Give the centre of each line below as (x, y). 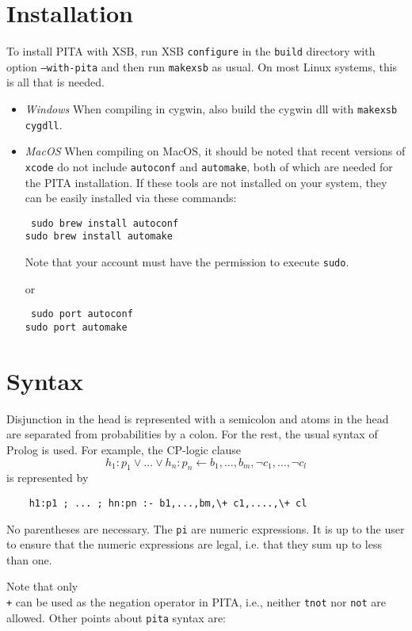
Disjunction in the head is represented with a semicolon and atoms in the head (198, 418)
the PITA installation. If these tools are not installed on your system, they (206, 182)
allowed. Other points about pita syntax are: (116, 617)
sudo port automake (76, 327)
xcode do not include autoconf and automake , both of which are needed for (209, 166)
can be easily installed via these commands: (131, 198)
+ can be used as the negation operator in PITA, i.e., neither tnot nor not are (196, 602)
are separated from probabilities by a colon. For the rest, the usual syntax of (192, 434)
